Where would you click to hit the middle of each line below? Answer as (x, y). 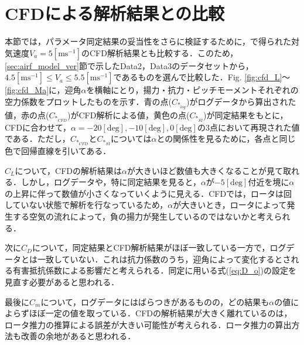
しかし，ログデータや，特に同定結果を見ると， (111, 182)
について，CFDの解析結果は (69, 170)
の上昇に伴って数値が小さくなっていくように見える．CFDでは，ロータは (144, 193)
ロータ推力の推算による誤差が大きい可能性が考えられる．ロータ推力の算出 (148, 324)
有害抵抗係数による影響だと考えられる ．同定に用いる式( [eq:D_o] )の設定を (154, 270)
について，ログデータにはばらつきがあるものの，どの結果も (155, 301)
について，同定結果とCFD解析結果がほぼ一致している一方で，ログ (159, 247)
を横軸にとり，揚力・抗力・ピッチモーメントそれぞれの (192, 90)
